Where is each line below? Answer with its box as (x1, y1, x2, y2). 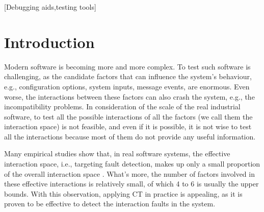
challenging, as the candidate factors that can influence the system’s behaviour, (4, 71, 252, 82)
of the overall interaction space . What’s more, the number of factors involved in (4, 168, 255, 179)
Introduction (4, 31, 95, 52)
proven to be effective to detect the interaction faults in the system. (4, 198, 216, 209)
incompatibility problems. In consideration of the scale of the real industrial (4, 101, 241, 112)
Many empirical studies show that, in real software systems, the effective (4, 148, 230, 159)
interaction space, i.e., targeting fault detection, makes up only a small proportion (4, 158, 260, 169)
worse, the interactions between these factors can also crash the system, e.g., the (4, 91, 255, 102)
